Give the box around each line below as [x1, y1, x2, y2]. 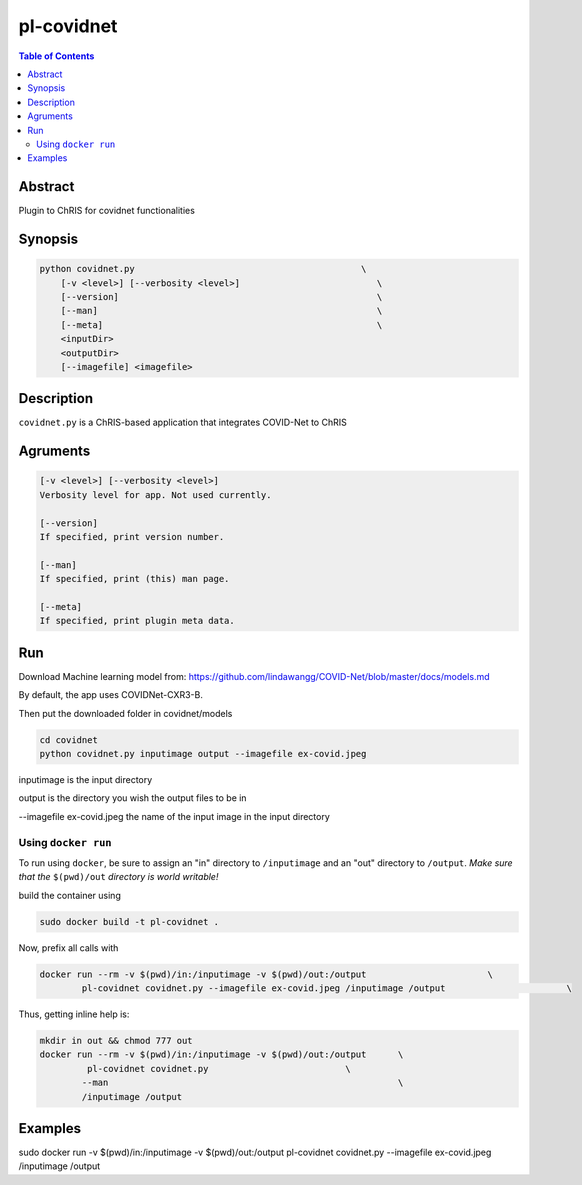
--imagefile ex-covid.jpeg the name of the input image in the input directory [18, 810, 330, 822]
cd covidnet [39, 734, 99, 745]
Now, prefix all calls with [18, 941, 119, 954]
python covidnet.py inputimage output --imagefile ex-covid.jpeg [39, 748, 367, 759]
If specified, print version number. [39, 531, 225, 542]
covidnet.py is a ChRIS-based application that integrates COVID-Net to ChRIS [18, 416, 347, 429]
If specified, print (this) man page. [39, 573, 230, 585]
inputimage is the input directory [18, 773, 153, 785]
